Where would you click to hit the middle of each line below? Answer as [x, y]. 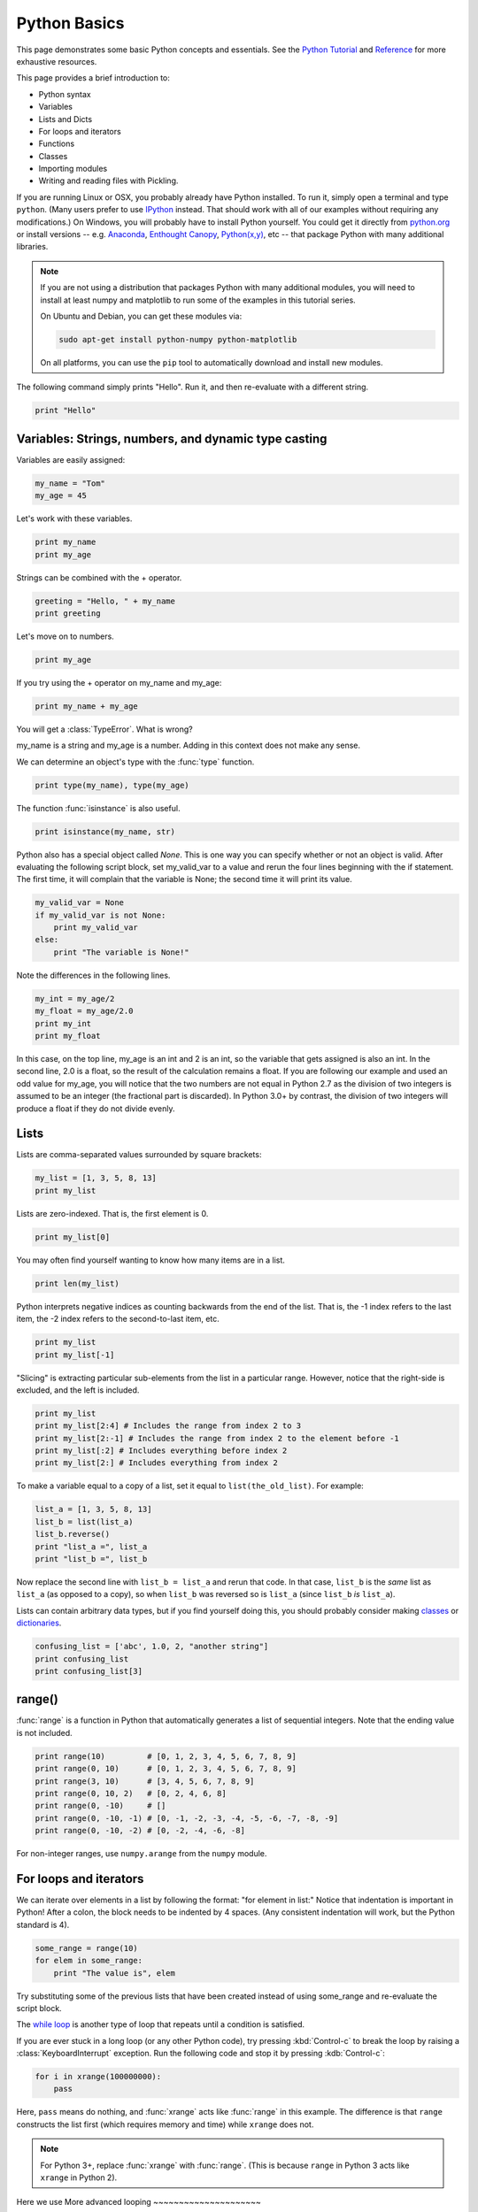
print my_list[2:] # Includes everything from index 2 [156, 1463]
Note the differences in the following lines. [93, 975]
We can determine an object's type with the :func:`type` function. [135, 762]
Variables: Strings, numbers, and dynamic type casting [172, 438]
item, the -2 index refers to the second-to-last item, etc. [118, 1319]
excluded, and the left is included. [78, 1390]
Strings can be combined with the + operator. [99, 577]
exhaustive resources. [57, 61]
